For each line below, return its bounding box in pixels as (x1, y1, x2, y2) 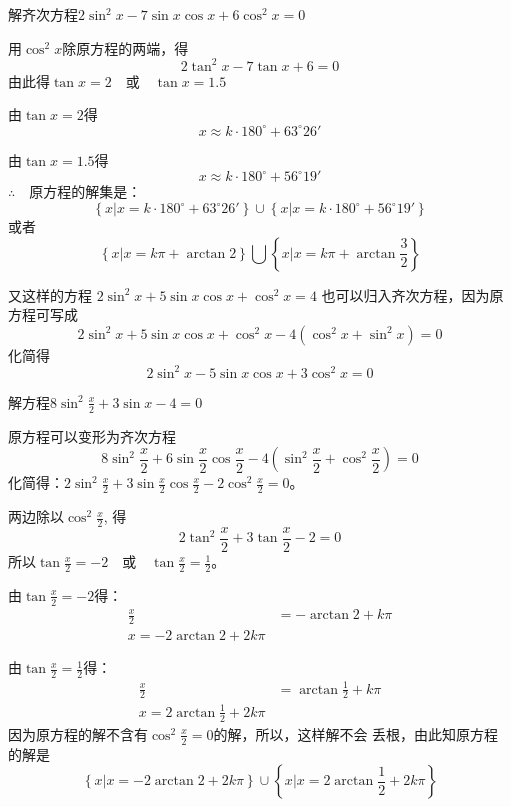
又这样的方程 (8, 284, 92, 305)
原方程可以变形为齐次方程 (8, 425, 176, 446)
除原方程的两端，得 (62, 37, 189, 58)
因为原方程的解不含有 (8, 723, 148, 744)
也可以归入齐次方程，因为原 (321, 284, 504, 305)
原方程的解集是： (29, 181, 142, 202)
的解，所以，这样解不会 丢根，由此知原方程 (213, 723, 499, 744)
